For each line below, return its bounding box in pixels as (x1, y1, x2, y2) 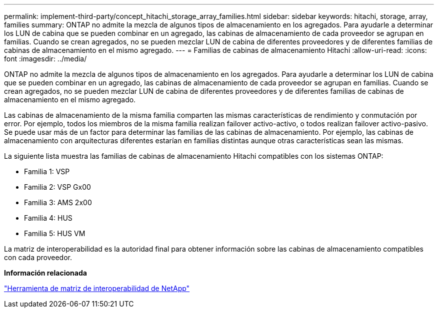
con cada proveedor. (4, 253, 72, 262)
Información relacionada (4, 269, 87, 277)
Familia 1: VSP (24, 167, 70, 176)
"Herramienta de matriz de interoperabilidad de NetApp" (4, 284, 190, 293)
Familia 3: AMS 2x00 (24, 198, 92, 207)
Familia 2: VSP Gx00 (24, 183, 91, 191)
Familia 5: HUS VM (24, 229, 85, 238)
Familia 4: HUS (24, 214, 72, 222)
